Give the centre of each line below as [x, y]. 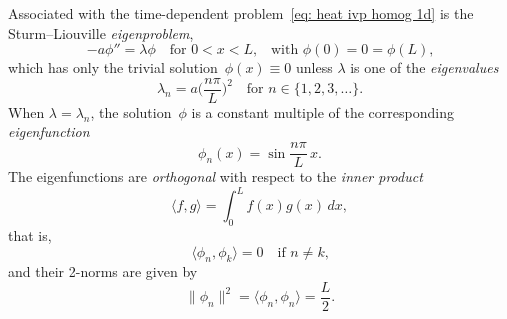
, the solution [131, 111]
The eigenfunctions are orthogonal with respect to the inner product [215, 176]
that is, [30, 234]
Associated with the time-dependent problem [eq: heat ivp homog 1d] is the [241, 13]
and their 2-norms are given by [103, 271]
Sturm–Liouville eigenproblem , [101, 32]
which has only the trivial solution [113, 67]
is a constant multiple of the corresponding [322, 111]
